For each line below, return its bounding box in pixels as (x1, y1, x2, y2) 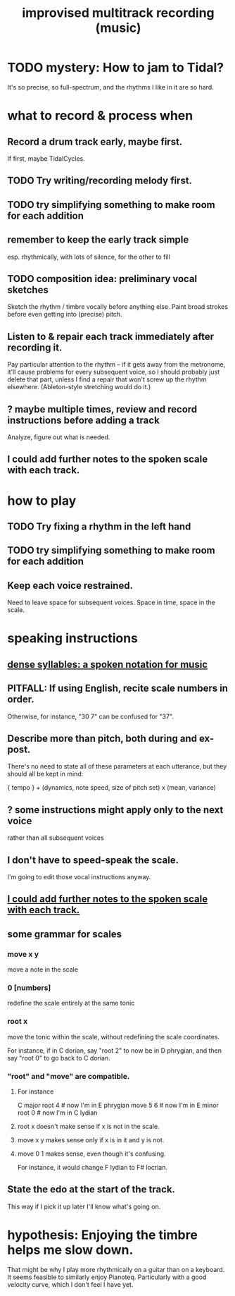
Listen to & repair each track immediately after (7, 330, 215, 343)
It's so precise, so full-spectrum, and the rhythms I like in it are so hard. (7, 82, 215, 91)
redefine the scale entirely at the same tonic (7, 999, 135, 1008)
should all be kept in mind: (7, 770, 84, 778)
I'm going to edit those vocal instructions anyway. (7, 872, 151, 881)
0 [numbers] (7, 982, 51, 992)
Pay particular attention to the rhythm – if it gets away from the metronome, (7, 360, 226, 369)
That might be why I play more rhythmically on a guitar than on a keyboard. (7, 1265, 225, 1273)
